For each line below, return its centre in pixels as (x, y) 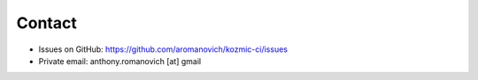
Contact (46, 23)
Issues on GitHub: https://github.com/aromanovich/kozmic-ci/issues (163, 49)
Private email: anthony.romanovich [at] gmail (120, 61)
